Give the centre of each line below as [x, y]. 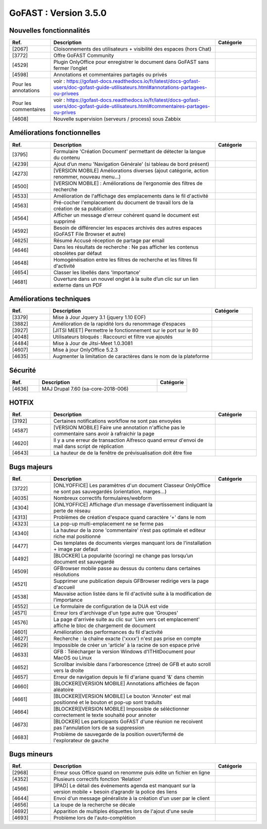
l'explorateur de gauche [81, 740]
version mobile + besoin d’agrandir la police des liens [115, 792]
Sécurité [23, 370]
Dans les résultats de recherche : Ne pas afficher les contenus [126, 247]
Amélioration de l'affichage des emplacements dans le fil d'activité [131, 196]
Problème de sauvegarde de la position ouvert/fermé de [119, 734]
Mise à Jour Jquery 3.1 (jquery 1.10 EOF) [99, 317]
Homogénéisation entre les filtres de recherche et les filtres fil [125, 259]
